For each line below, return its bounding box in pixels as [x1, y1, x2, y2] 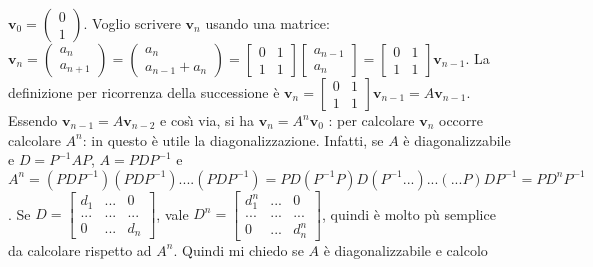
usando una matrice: [205, 13, 330, 33]
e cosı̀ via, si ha [160, 110, 254, 130]
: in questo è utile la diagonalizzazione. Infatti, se [82, 129, 384, 150]
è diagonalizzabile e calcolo [323, 239, 488, 260]
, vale [156, 203, 189, 224]
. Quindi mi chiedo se [173, 239, 304, 260]
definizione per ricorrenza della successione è [8, 82, 280, 102]
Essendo [8, 110, 58, 130]
